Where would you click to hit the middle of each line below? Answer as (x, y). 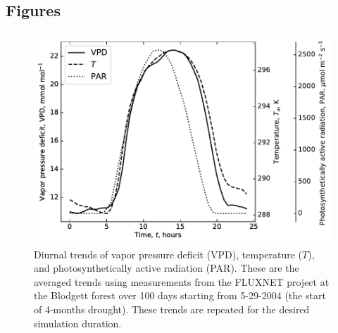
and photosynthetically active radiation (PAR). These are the (167, 268)
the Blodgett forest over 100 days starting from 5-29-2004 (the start (180, 295)
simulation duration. (78, 323)
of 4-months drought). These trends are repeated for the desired (172, 309)
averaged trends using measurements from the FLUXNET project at (182, 281)
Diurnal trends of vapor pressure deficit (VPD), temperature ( (168, 254)
